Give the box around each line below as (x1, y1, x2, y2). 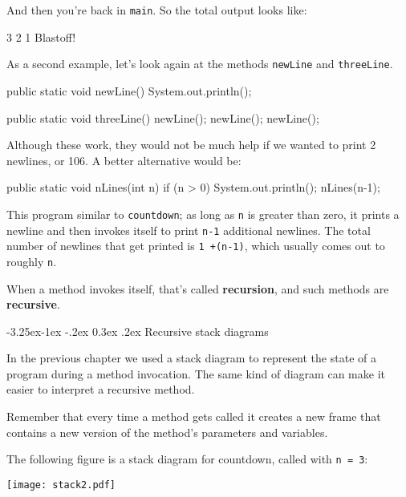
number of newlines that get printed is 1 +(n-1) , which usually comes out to (6, 237, 385, 254)
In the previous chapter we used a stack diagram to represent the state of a (6, 350, 376, 366)
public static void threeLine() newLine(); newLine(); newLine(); (6, 109, 319, 126)
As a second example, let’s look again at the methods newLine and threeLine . (6, 55, 393, 72)
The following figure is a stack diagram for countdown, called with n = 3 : (6, 451, 368, 467)
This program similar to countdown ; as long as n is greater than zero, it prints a (6, 205, 400, 222)
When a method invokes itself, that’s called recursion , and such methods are (6, 280, 389, 297)
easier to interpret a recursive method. (6, 381, 195, 398)
